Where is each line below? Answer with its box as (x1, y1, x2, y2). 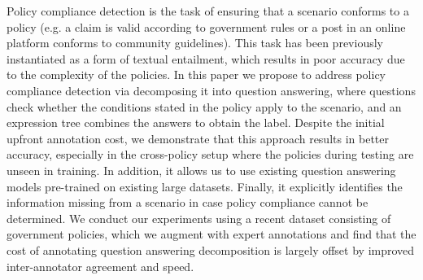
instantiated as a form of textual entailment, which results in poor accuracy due (7, 50, 405, 67)
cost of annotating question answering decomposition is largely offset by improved (7, 241, 415, 258)
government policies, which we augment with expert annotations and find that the (7, 225, 416, 243)
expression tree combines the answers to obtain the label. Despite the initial (7, 114, 385, 131)
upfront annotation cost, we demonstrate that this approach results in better (7, 129, 389, 147)
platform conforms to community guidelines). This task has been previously (7, 34, 383, 51)
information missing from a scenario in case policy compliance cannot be (7, 194, 368, 211)
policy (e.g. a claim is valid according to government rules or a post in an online (7, 18, 406, 35)
